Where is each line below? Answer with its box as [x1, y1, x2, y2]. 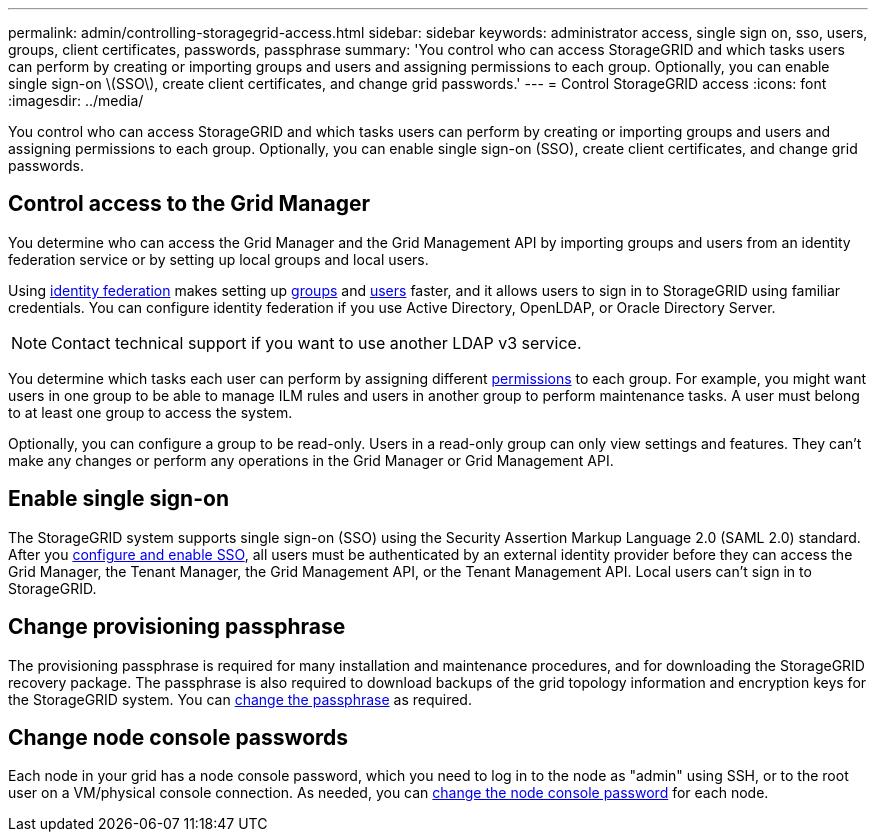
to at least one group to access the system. [8, 403, 293, 421]
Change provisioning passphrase [8, 614, 346, 640]
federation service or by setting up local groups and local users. [8, 250, 429, 268]
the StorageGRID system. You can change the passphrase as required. [8, 690, 472, 708]
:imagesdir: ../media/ [8, 92, 144, 109]
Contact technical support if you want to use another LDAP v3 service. [51, 332, 582, 353]
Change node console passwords [8, 724, 349, 750]
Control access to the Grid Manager [8, 191, 370, 217]
